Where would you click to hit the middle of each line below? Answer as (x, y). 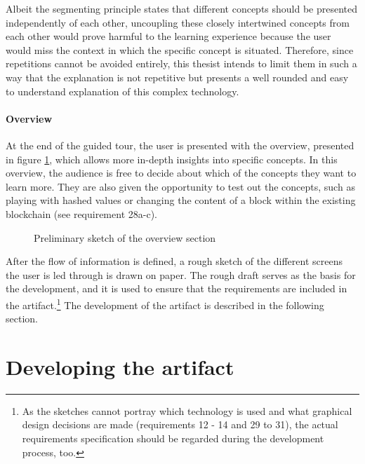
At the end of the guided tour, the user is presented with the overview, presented (180, 145)
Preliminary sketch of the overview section (125, 237)
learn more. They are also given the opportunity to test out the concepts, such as (180, 186)
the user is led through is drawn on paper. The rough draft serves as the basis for (181, 274)
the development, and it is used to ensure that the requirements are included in (177, 288)
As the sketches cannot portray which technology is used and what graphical (187, 410)
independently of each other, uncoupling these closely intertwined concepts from (178, 22)
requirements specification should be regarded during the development (173, 438)
